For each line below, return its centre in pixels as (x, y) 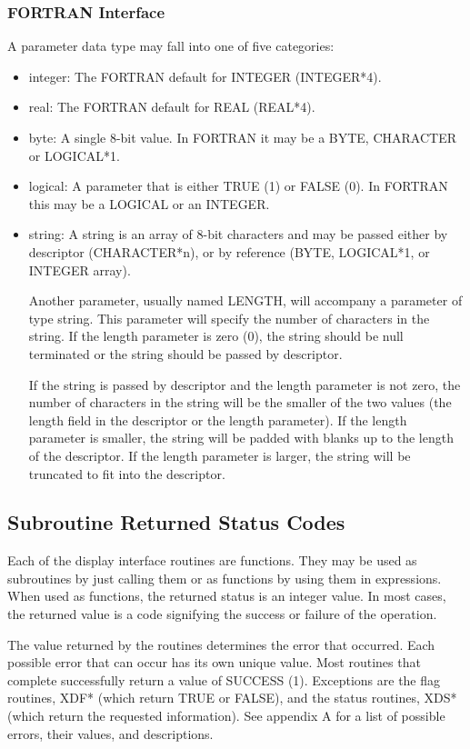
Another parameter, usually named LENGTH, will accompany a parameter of (245, 300)
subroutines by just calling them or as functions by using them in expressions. (225, 578)
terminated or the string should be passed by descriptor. (185, 353)
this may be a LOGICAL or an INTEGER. (149, 203)
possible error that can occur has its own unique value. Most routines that (214, 662)
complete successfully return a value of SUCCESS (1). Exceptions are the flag (224, 679)
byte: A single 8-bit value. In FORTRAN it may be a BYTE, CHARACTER (242, 137)
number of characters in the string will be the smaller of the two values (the (240, 402)
